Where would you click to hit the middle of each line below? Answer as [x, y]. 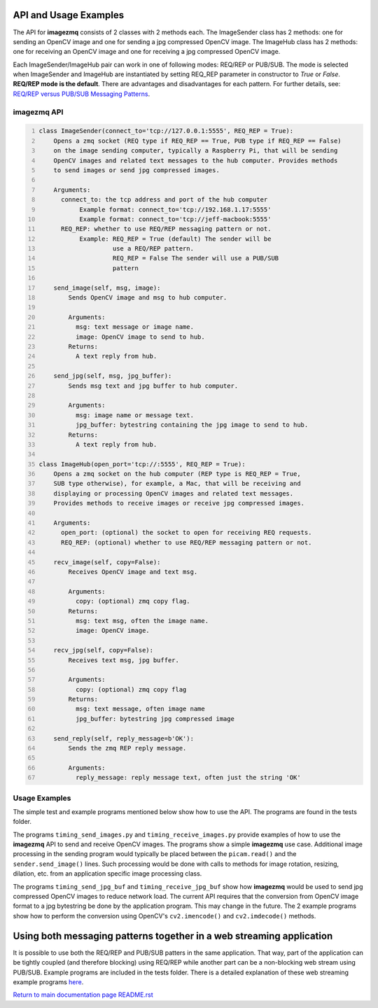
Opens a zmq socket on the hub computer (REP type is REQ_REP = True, [177, 474]
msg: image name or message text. [135, 415]
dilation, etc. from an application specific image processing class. [107, 874]
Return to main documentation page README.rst [83, 995]
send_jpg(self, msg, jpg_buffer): [113, 376]
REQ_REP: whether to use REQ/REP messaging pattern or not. [166, 229]
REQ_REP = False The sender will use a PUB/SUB [196, 258]
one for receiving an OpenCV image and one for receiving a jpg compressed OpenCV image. [147, 52]
